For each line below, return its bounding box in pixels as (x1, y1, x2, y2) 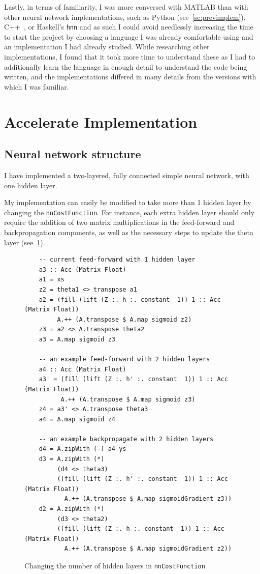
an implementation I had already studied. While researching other (4, 41, 210, 52)
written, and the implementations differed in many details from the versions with (4, 71, 256, 82)
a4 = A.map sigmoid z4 (39, 415, 115, 423)
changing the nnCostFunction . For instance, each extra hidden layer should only (4, 207, 255, 217)
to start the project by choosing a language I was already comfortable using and (4, 31, 253, 42)
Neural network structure (4, 146, 141, 162)
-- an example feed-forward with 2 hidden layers (39, 356, 210, 363)
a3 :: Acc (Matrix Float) (39, 266, 126, 273)
